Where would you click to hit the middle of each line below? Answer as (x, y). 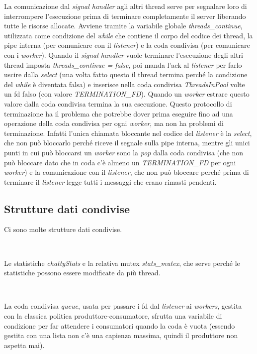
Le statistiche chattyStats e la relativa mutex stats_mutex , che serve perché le (122, 263)
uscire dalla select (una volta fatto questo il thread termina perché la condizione (126, 74)
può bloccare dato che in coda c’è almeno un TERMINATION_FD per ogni (120, 162)
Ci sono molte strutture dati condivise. (63, 229)
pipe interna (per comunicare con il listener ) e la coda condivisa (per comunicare (127, 45)
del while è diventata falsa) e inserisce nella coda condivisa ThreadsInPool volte (125, 84)
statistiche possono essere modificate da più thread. (82, 273)
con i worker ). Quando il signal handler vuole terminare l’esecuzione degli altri (124, 55)
